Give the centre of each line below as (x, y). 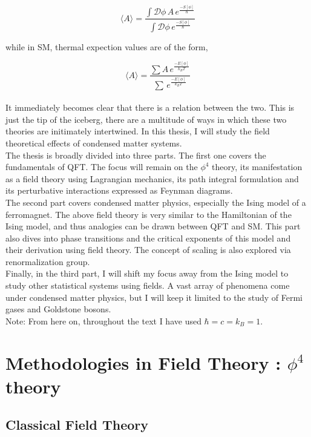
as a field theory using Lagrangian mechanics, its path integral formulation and (152, 178)
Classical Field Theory (77, 425)
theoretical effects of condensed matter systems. (94, 143)
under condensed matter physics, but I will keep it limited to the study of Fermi (154, 297)
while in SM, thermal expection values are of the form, (107, 46)
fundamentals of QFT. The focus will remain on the (102, 167)
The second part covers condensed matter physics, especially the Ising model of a (156, 202)
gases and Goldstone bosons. (58, 309)
